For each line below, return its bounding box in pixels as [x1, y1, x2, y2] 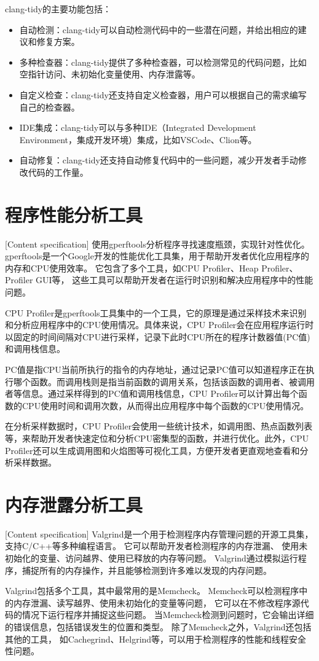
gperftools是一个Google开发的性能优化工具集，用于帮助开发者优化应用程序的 [5, 249, 309, 262]
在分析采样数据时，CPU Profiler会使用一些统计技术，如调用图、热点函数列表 [5, 420, 313, 432]
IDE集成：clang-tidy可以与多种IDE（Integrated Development [19, 121, 256, 134]
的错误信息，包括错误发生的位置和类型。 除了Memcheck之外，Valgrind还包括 [5, 620, 312, 633]
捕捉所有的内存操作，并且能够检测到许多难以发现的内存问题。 [22, 563, 272, 576]
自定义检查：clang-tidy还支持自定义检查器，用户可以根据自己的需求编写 [19, 88, 307, 101]
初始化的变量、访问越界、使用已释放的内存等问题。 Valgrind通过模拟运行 [5, 552, 298, 565]
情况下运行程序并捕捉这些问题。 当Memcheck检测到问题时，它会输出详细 [22, 608, 314, 621]
